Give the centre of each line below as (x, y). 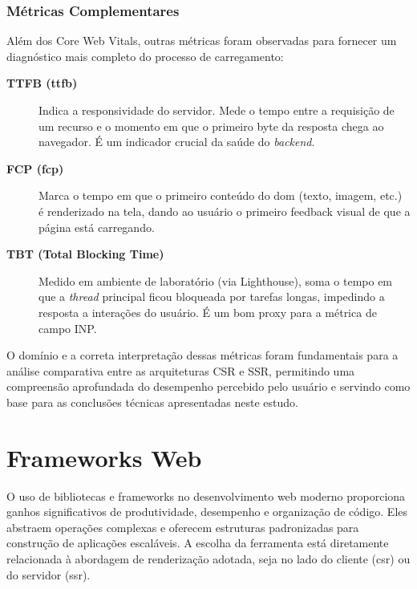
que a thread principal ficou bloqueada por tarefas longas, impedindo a (212, 297)
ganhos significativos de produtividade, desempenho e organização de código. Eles (207, 512)
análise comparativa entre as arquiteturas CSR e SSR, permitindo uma (181, 370)
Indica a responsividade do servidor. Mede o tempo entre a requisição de (217, 110)
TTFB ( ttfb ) (42, 83)
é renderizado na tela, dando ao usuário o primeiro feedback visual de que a (225, 211)
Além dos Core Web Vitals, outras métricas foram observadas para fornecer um (202, 41)
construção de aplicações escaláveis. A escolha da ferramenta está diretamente (198, 543)
